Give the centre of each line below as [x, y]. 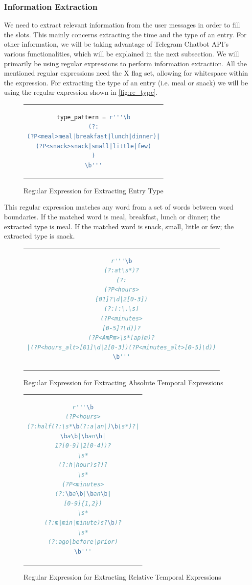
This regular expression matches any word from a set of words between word [119, 207]
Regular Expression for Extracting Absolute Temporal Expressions [123, 382]
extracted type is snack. [39, 236]
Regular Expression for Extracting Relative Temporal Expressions [122, 576]
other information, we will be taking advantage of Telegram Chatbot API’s [116, 44]
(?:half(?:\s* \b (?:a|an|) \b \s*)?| [83, 427]
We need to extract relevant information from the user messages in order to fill [122, 25]
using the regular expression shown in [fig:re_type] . [81, 92]
